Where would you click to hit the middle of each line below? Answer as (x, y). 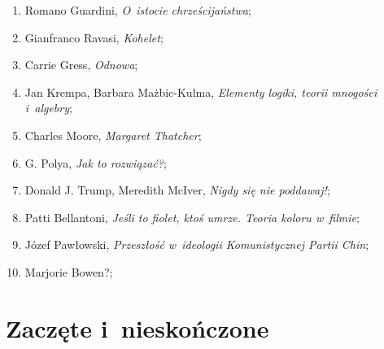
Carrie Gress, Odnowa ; (81, 65)
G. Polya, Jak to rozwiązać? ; (96, 162)
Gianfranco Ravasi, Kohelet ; (94, 37)
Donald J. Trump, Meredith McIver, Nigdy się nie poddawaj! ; (177, 190)
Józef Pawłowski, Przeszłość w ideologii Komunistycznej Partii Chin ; (197, 244)
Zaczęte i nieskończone (137, 327)
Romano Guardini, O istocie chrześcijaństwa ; (138, 10)
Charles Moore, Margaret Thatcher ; (113, 135)
